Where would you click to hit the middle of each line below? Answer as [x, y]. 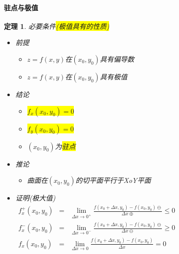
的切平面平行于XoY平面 [113, 180]
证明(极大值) [35, 198]
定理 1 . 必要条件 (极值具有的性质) [57, 26]
